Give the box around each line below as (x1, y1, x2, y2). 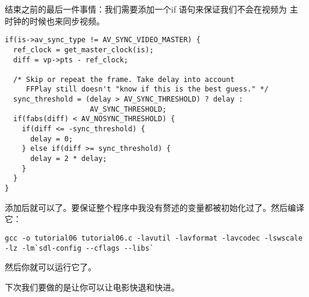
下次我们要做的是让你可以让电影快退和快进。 (5, 280, 179, 293)
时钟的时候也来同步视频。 (5, 14, 105, 27)
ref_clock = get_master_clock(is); (13, 45, 154, 54)
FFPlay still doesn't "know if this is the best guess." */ (26, 85, 269, 94)
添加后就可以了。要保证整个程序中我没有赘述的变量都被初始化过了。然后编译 (5, 201, 304, 213)
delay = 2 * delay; (30, 154, 107, 163)
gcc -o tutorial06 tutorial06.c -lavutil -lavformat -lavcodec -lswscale (5, 233, 303, 242)
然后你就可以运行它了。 (5, 261, 96, 273)
